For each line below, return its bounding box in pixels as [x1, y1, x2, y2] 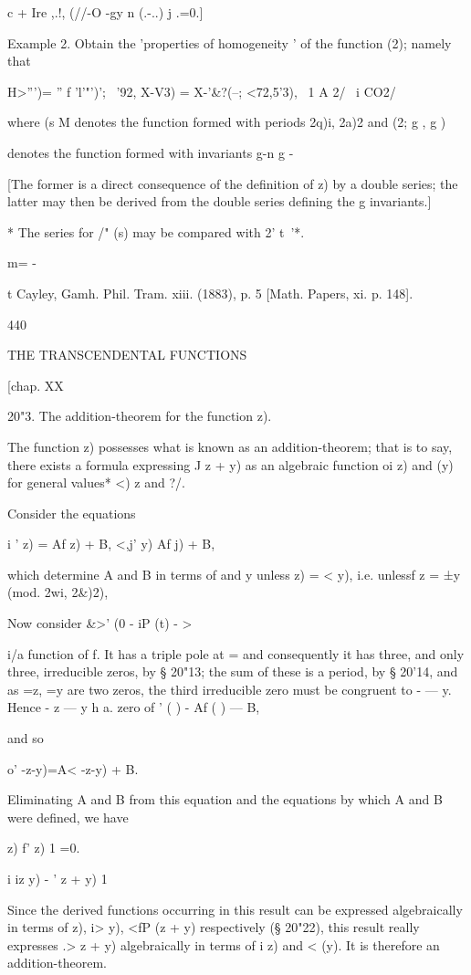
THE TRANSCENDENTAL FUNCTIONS [7, 345, 247, 364]
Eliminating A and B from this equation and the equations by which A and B [7, 790, 443, 809]
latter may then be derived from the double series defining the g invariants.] [7, 192, 432, 211]
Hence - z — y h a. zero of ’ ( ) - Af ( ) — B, [7, 697, 260, 717]
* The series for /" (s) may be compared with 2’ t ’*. [7, 222, 305, 241]
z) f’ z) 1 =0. [7, 838, 80, 857]
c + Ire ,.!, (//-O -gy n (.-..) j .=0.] [7, 3, 204, 21]
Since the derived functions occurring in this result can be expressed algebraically [7, 899, 463, 918]
